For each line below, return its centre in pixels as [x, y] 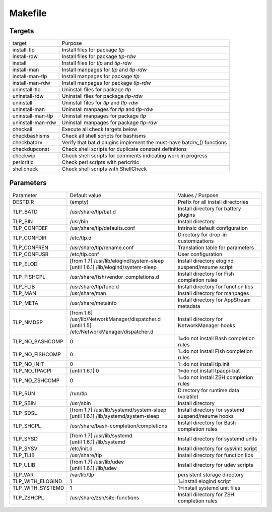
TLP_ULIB [24, 465]
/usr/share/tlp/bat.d [93, 212]
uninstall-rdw [28, 96]
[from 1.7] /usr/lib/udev [97, 462]
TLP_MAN [24, 293]
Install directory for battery [210, 208]
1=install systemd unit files [209, 488]
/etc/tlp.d [81, 238]
